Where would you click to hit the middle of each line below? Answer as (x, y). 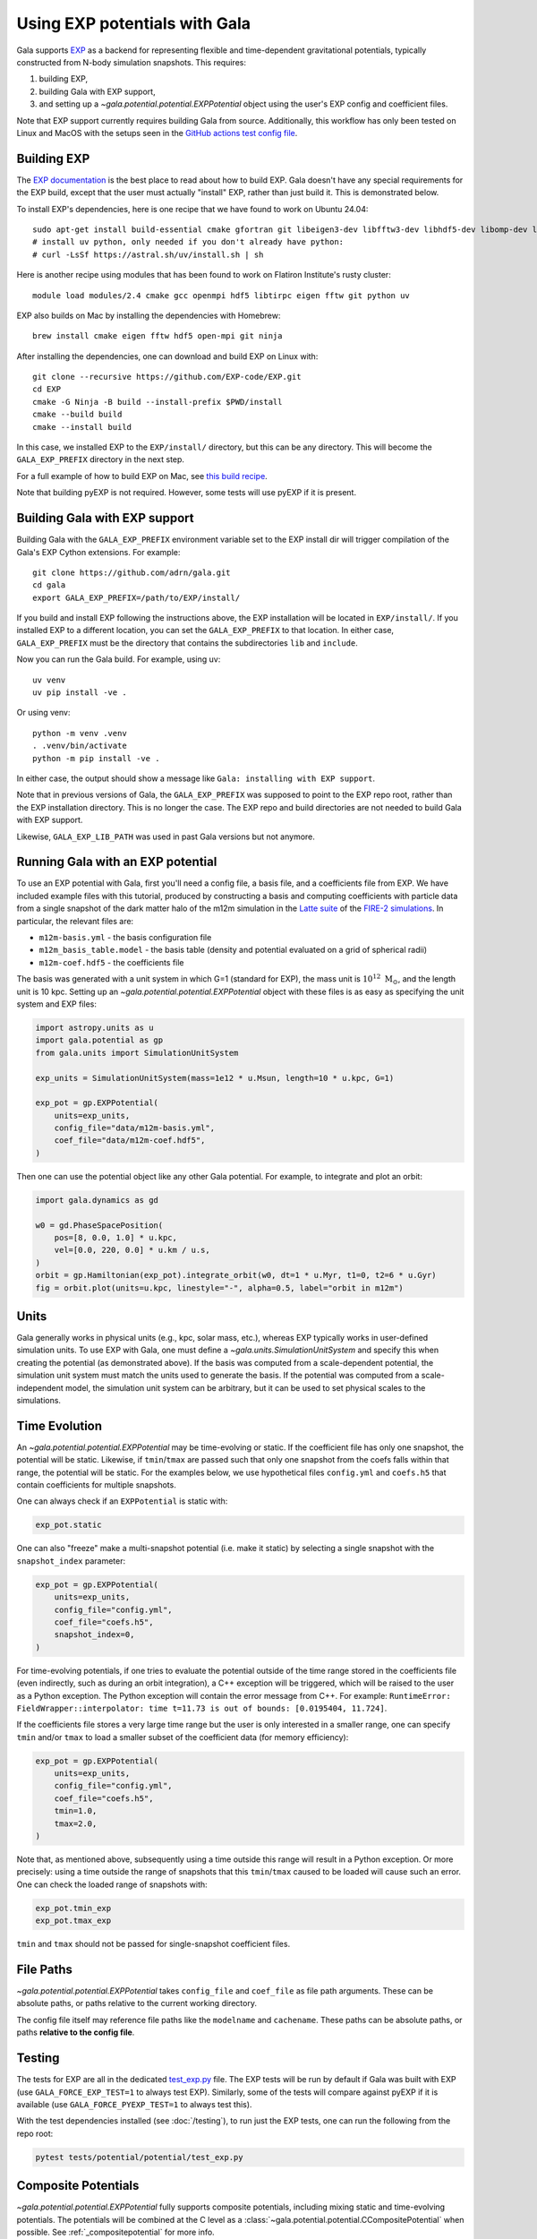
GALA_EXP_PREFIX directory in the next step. (101, 459)
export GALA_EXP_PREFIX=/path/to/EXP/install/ (136, 597)
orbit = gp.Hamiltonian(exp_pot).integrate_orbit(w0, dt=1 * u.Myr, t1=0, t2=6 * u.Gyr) (236, 1275)
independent (40, 1387)
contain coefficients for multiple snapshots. (96, 1485)
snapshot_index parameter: (71, 1561)
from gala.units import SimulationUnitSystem (137, 1053)
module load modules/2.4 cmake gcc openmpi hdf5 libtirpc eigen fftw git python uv (222, 295)
